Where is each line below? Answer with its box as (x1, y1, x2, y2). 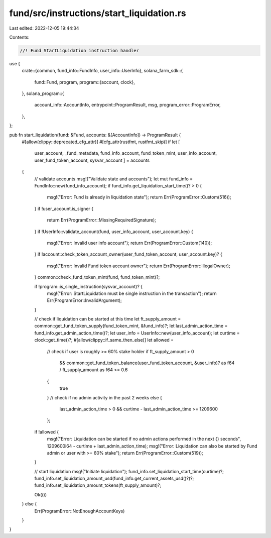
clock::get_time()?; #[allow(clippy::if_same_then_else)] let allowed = (34, 337, 174, 343)
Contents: (9, 34, 30, 40)
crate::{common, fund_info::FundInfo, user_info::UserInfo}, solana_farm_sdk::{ (22, 68, 183, 74)
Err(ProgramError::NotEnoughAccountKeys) (34, 508, 125, 514)
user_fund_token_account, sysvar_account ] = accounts (34, 157, 150, 163)
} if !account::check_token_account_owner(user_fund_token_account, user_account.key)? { (34, 251, 223, 257)
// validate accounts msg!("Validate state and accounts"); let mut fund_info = (34, 176, 193, 182)
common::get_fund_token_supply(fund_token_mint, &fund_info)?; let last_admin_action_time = (34, 323, 228, 329)
